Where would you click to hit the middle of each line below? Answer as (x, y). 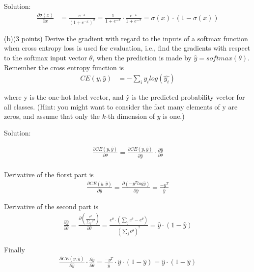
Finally (14, 249)
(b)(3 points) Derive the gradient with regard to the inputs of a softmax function (126, 38)
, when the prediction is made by (142, 58)
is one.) (174, 116)
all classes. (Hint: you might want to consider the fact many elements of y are (121, 106)
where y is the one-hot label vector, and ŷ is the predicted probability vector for (125, 97)
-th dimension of (130, 116)
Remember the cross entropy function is (64, 67)
